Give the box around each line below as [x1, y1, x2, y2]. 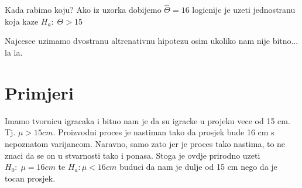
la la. [5, 46, 23, 58]
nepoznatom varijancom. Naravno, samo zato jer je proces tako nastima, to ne [5, 137, 286, 149]
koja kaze [5, 15, 39, 27]
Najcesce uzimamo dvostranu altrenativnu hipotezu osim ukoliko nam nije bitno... [5, 35, 298, 47]
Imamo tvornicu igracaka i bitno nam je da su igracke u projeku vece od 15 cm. [5, 114, 290, 127]
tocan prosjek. [5, 172, 56, 184]
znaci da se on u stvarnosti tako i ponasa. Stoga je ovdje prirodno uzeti [5, 149, 260, 161]
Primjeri [5, 80, 74, 104]
